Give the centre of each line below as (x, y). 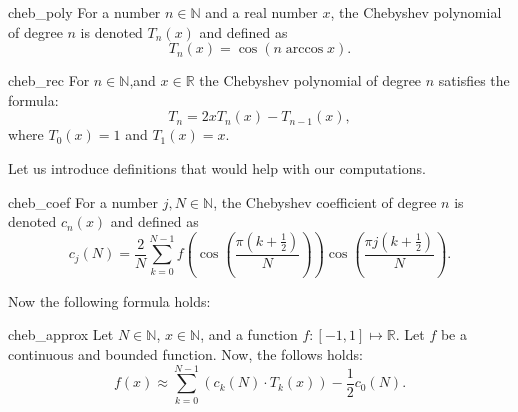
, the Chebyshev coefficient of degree (325, 201)
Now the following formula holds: (109, 300)
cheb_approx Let (61, 334)
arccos (304, 49)
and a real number (261, 12)
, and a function (249, 334)
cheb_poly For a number (84, 12)
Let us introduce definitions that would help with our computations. (217, 167)
